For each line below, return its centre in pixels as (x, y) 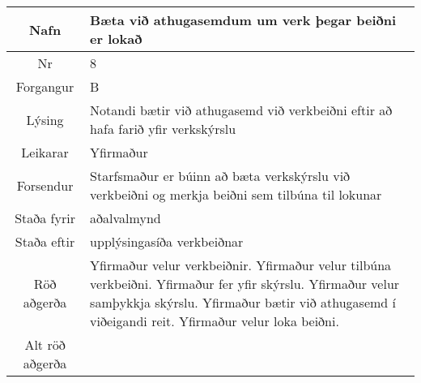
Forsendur (45, 185)
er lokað (116, 39)
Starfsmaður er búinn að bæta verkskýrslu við (220, 176)
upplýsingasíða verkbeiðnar (167, 241)
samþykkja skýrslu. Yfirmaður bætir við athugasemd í (243, 302)
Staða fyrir (45, 218)
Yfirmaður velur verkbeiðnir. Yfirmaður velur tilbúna (241, 265)
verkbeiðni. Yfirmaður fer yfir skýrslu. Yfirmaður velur (245, 284)
